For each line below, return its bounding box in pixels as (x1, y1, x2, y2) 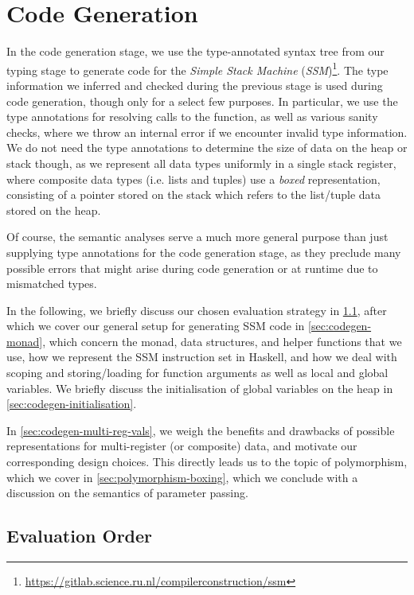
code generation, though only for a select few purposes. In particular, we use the (6, 92, 398, 109)
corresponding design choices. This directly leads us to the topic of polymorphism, (6, 453, 408, 470)
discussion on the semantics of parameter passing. (6, 484, 248, 501)
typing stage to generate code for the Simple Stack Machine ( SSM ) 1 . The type (6, 59, 389, 78)
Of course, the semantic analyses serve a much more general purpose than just (6, 228, 389, 245)
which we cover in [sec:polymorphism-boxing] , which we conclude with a (6, 469, 358, 485)
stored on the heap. (6, 201, 101, 218)
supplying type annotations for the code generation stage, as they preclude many (6, 243, 401, 260)
